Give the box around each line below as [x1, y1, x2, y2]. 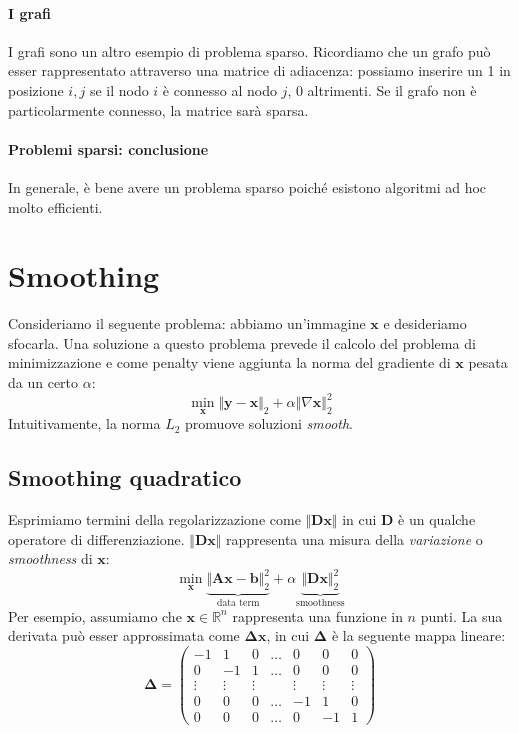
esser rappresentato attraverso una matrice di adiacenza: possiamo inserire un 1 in [8, 60, 511, 81]
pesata [468, 352, 508, 373]
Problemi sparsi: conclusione [8, 138, 209, 159]
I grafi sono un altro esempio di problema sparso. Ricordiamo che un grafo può [8, 40, 491, 61]
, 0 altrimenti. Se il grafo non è [287, 79, 477, 100]
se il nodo [89, 79, 149, 100]
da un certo [8, 372, 79, 393]
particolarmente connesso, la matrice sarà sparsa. [8, 99, 309, 120]
